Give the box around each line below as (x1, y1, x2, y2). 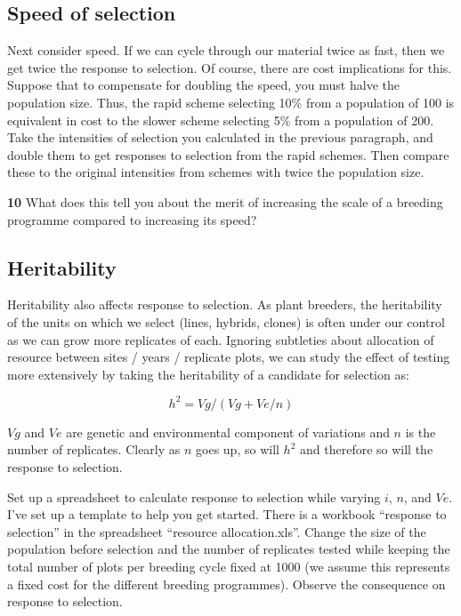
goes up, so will (196, 440, 279, 459)
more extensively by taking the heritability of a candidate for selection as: (7, 364, 409, 383)
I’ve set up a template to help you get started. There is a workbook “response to (7, 505, 447, 524)
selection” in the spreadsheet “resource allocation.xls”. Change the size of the (7, 522, 426, 540)
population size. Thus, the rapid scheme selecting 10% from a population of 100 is (7, 92, 455, 111)
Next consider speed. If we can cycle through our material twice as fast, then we (7, 41, 445, 60)
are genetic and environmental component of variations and (66, 422, 390, 441)
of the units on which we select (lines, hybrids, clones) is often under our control (7, 312, 445, 331)
